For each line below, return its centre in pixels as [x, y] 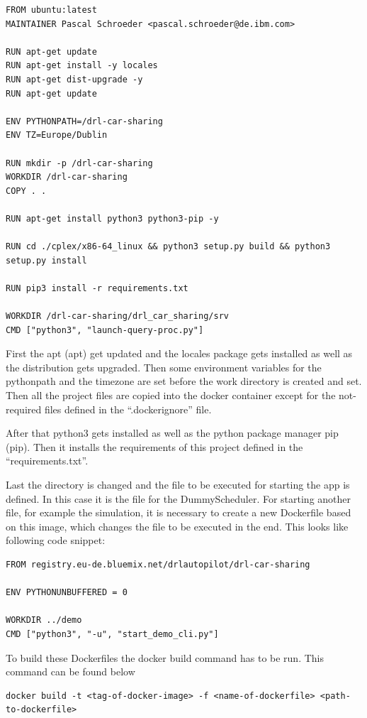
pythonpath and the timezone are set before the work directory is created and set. [184, 381]
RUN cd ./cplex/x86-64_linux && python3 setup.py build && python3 [168, 247]
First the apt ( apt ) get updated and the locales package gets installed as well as [179, 353]
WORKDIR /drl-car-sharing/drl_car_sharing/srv [117, 316]
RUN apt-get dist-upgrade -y [74, 79]
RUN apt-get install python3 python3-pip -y [112, 218]
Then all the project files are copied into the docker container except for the [171, 395]
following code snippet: [56, 540]
